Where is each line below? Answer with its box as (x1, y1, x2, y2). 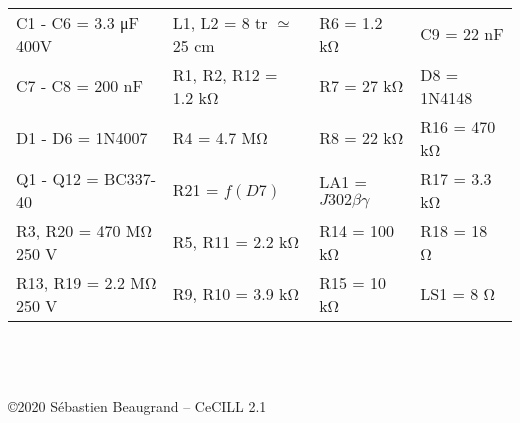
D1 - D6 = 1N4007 (16, 126, 148, 150)
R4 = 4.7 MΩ (172, 126, 268, 150)
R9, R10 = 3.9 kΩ (172, 282, 300, 306)
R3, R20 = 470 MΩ (16, 218, 152, 242)
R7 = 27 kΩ (319, 74, 404, 98)
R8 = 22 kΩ (319, 126, 404, 150)
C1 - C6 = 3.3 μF (16, 10, 139, 34)
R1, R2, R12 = (172, 62, 278, 86)
